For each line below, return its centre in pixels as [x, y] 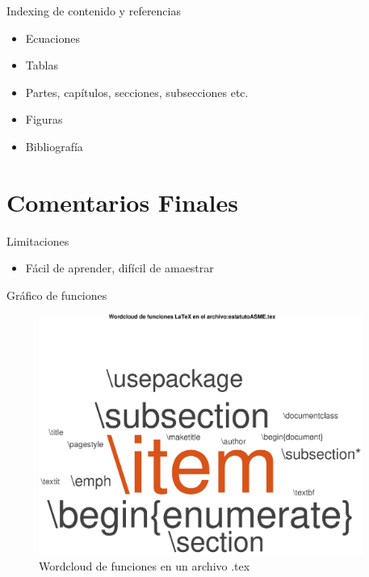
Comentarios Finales [123, 202]
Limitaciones [38, 240]
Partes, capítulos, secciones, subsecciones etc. [137, 92]
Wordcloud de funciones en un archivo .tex [145, 566]
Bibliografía [54, 146]
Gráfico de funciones [57, 295]
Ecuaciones [52, 38]
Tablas [42, 65]
